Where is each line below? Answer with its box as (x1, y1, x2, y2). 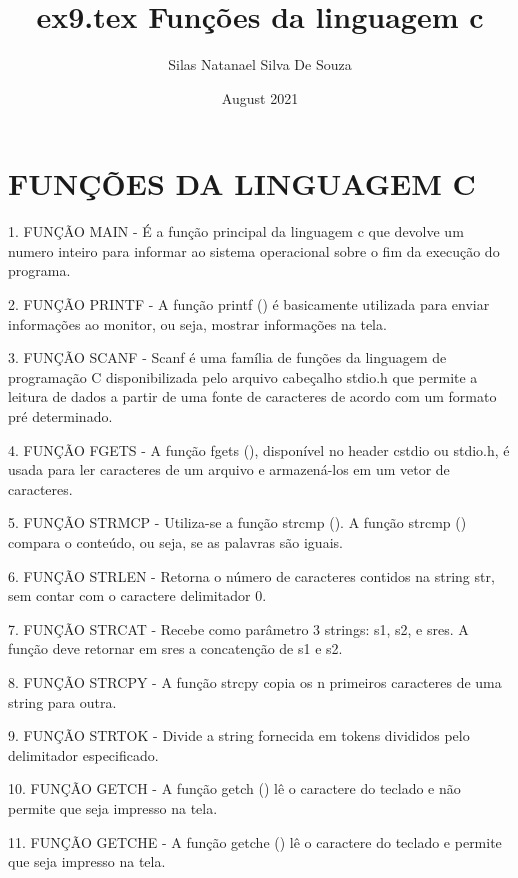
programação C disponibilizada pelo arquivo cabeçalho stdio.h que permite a (8, 366, 478, 387)
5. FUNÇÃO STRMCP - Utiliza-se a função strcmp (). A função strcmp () (8, 512, 467, 533)
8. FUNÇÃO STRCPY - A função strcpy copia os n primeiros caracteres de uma (8, 671, 502, 692)
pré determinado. (8, 406, 113, 426)
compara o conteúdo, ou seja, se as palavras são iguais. (8, 531, 343, 552)
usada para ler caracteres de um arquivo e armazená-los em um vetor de (8, 459, 450, 480)
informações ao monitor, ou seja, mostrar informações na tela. (8, 313, 387, 334)
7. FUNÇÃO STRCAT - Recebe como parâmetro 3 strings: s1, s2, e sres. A (8, 618, 469, 639)
